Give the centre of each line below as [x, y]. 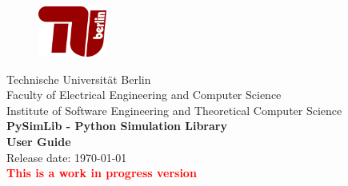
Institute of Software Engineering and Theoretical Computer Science [174, 110]
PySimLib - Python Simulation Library [117, 126]
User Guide [39, 142]
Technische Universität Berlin [79, 79]
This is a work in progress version [102, 173]
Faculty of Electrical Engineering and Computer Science [144, 95]
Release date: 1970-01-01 [67, 157]
